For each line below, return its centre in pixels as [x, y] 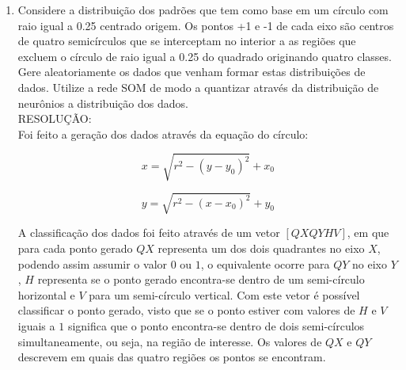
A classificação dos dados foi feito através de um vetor [149, 233]
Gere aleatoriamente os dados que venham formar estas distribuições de [192, 72]
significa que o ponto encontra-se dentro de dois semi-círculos [216, 326]
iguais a [36, 326]
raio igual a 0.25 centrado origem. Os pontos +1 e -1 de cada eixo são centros [206, 25]
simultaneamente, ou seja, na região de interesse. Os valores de [170, 341]
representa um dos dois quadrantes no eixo [261, 248]
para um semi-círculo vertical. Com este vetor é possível [224, 294]
